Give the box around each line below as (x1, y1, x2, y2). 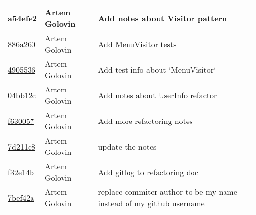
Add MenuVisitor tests (98, 38, 177, 50)
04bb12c (8, 89, 36, 101)
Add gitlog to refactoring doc (98, 166, 199, 178)
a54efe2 (8, 12, 37, 24)
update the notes (98, 140, 157, 152)
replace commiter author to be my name (98, 186, 237, 197)
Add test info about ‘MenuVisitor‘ (98, 63, 216, 75)
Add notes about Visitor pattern (98, 12, 227, 24)
